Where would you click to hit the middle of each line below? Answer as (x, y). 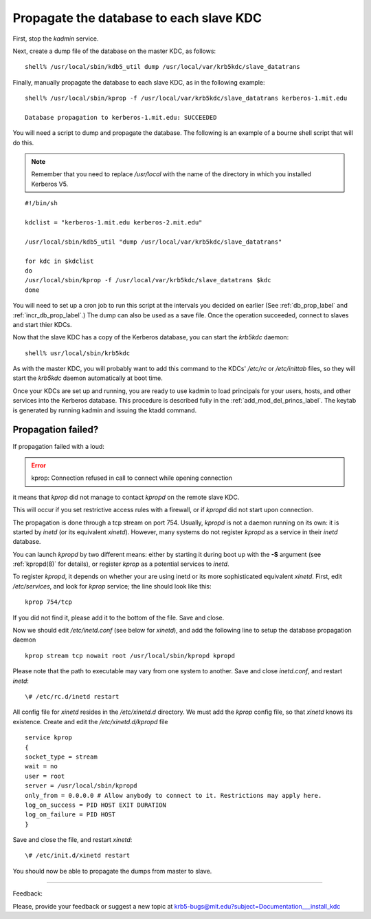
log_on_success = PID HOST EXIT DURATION (95, 805)
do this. (23, 142)
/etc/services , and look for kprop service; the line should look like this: (112, 586)
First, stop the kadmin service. (56, 39)
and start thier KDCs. (42, 324)
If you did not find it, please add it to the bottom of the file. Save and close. (119, 617)
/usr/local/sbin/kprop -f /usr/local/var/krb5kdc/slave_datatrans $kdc (148, 280)
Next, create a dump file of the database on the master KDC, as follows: (114, 51)
